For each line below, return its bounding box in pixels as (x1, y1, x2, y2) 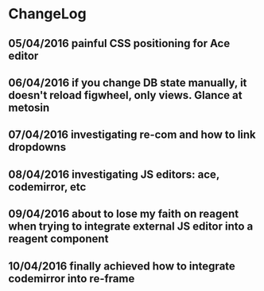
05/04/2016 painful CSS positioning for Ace (8, 37, 231, 50)
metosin (8, 100, 50, 114)
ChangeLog (8, 5, 87, 23)
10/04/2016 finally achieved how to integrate (8, 259, 236, 273)
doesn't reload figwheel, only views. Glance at (8, 88, 243, 102)
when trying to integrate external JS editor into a (8, 220, 254, 234)
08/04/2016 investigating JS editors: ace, (8, 167, 220, 181)
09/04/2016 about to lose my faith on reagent (8, 207, 239, 221)
